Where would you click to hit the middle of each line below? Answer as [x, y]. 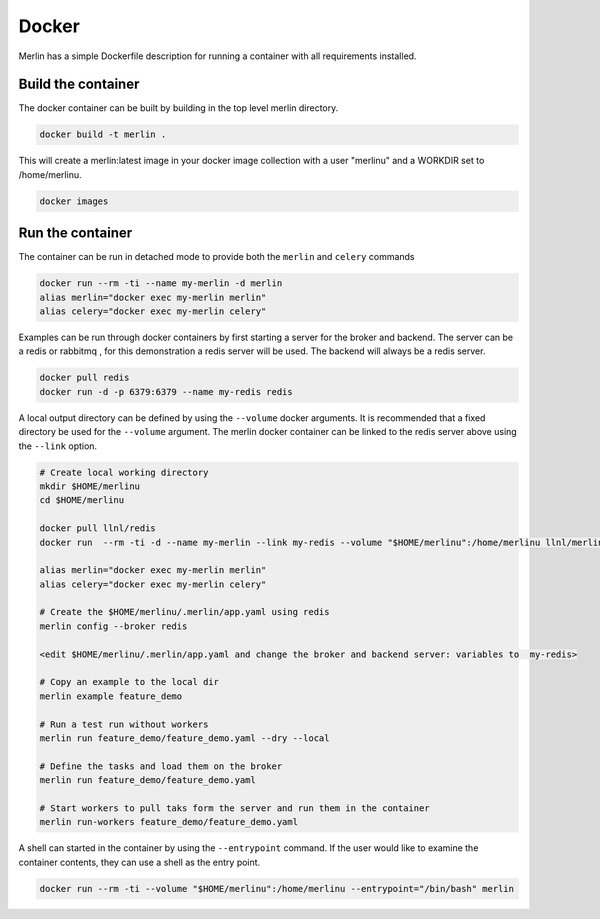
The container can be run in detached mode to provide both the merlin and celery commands [216, 257]
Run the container [75, 233]
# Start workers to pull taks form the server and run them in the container [234, 808]
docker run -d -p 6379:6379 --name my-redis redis [166, 391]
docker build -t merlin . [103, 134]
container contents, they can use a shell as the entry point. [139, 862]
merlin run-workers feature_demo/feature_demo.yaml [169, 822]
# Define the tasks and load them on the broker [161, 766]
